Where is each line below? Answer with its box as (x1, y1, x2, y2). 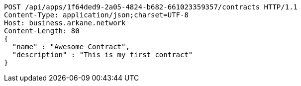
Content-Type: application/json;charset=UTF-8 (4, 11, 189, 19)
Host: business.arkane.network (4, 19, 126, 27)
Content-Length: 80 (4, 27, 80, 35)
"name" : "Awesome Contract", (12, 43, 130, 51)
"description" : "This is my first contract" (12, 51, 193, 59)
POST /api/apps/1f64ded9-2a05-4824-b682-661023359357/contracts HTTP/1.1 (4, 3, 298, 11)
